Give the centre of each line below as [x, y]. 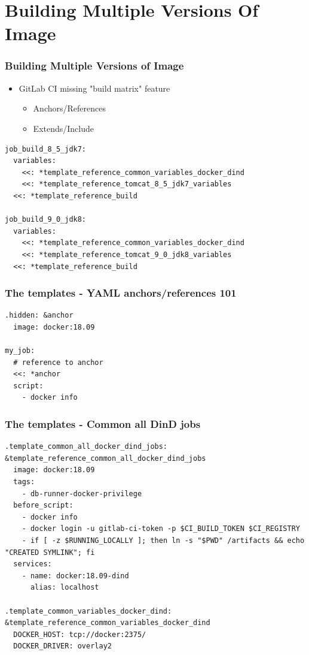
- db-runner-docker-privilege [82, 493]
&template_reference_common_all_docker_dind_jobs [105, 458]
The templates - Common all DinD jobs [103, 423]
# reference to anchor [58, 362]
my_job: [20, 351]
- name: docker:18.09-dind [75, 576]
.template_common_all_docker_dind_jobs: [86, 447]
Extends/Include [63, 128]
